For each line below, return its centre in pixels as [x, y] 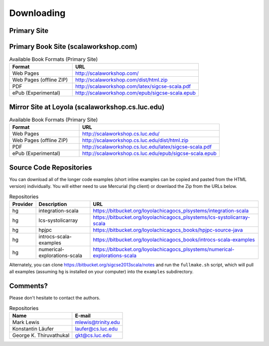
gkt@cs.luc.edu [93, 336]
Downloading [37, 13]
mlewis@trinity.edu [97, 323]
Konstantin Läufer [33, 329]
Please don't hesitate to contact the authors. [55, 298]
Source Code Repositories [51, 167]
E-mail [83, 316]
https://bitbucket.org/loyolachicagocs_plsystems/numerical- [164, 249]
